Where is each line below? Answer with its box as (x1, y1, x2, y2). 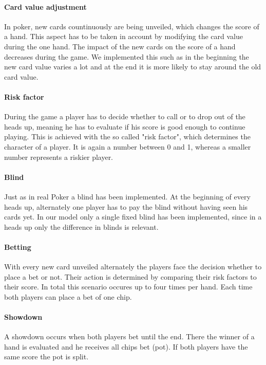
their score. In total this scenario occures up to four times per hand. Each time (4, 281, 253, 292)
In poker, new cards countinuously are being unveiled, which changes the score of (4, 21, 259, 31)
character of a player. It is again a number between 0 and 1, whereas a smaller (4, 141, 251, 152)
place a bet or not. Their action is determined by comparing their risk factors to (4, 271, 257, 282)
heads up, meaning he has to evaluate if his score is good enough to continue (4, 121, 245, 132)
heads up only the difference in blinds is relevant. (4, 221, 159, 232)
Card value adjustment (4, 1, 87, 12)
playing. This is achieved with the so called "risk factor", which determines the (4, 131, 251, 142)
